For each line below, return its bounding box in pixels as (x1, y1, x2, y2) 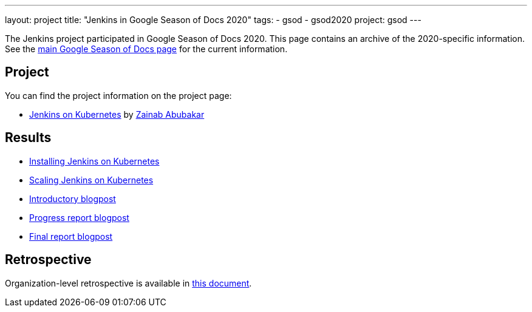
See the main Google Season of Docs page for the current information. (5, 44, 288, 54)
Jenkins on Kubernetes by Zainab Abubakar (29, 109, 205, 120)
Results (5, 130, 52, 146)
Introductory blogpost (29, 193, 116, 204)
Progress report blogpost (29, 212, 129, 223)
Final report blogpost (29, 231, 113, 242)
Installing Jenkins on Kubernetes (29, 155, 160, 166)
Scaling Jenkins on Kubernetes (29, 174, 154, 185)
